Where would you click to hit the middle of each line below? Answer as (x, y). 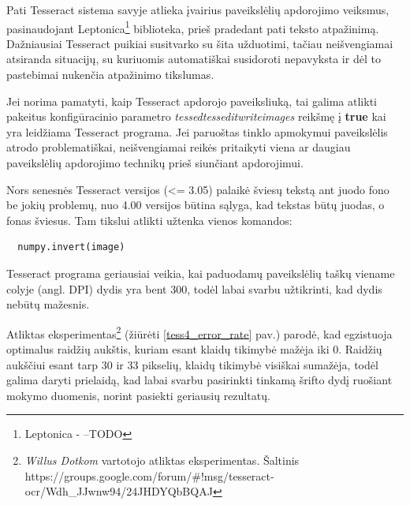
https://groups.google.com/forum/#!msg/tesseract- (149, 475)
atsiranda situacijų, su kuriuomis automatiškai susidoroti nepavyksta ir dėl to (194, 59)
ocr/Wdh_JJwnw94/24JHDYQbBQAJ (119, 491)
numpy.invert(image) (71, 247)
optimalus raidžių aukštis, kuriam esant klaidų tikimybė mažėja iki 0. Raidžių (194, 349)
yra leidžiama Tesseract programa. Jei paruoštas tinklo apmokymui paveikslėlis (197, 131)
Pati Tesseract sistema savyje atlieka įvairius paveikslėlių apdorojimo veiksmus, (198, 9)
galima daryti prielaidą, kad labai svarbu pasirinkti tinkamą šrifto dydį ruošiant (199, 380)
